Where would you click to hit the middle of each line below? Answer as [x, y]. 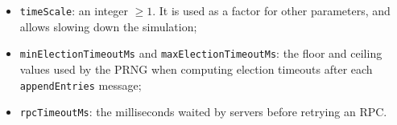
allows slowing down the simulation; [108, 26]
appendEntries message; [81, 85]
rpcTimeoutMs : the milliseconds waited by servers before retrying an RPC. [203, 112]
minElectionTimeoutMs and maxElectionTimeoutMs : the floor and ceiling [201, 53]
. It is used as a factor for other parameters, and [271, 10]
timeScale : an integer [74, 10]
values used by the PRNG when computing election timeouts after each [196, 69]
